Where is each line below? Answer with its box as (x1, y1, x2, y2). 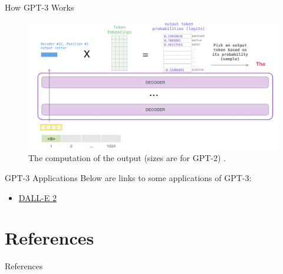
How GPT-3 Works (5, 1, 74, 13)
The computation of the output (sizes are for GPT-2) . (28, 152, 226, 164)
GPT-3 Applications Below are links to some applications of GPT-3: (5, 171, 252, 183)
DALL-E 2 (18, 191, 57, 203)
